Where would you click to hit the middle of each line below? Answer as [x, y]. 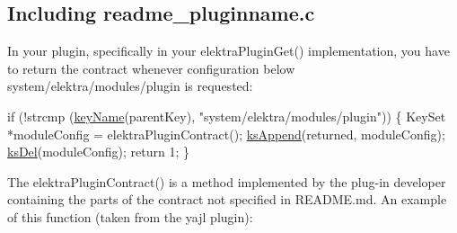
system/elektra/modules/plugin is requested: [130, 86]
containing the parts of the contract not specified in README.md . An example [227, 199]
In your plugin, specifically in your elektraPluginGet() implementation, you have [228, 51]
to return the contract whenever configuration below [151, 68]
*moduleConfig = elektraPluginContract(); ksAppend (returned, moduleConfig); [226, 134]
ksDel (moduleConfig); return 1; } [99, 152]
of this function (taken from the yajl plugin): [130, 216]
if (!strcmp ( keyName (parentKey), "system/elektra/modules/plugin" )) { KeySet [227, 116]
